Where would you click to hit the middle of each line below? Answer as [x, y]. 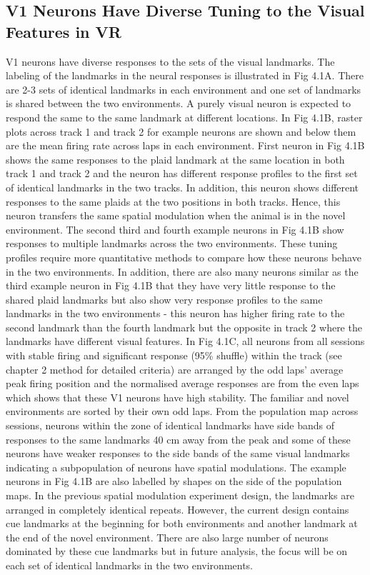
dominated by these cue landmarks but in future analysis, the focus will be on [177, 551]
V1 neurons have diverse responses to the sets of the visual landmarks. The [170, 61]
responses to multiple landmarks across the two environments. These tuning [172, 243]
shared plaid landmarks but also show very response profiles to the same [164, 299]
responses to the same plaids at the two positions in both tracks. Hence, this [173, 201]
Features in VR [64, 31]
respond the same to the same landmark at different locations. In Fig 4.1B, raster [184, 117]
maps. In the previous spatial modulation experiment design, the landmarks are [180, 495]
